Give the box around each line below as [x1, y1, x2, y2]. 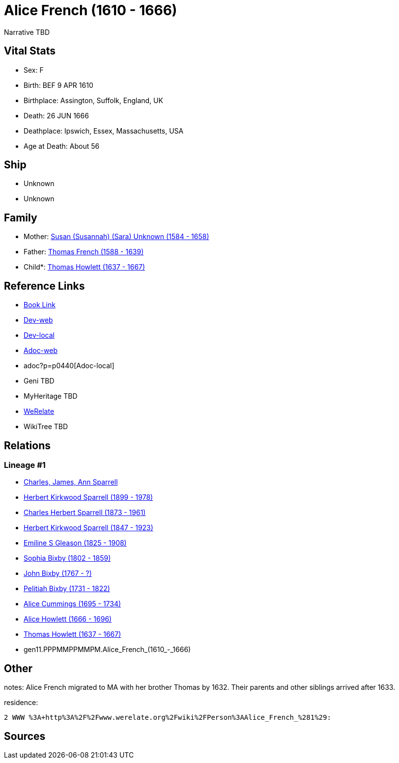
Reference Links [4, 279, 85, 292]
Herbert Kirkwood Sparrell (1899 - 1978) [24, 493, 153, 502]
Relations [4, 439, 51, 452]
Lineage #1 [4, 460, 46, 470]
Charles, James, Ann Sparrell [24, 478, 118, 487]
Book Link [24, 300, 56, 309]
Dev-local [24, 331, 55, 340]
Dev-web [24, 316, 53, 325]
